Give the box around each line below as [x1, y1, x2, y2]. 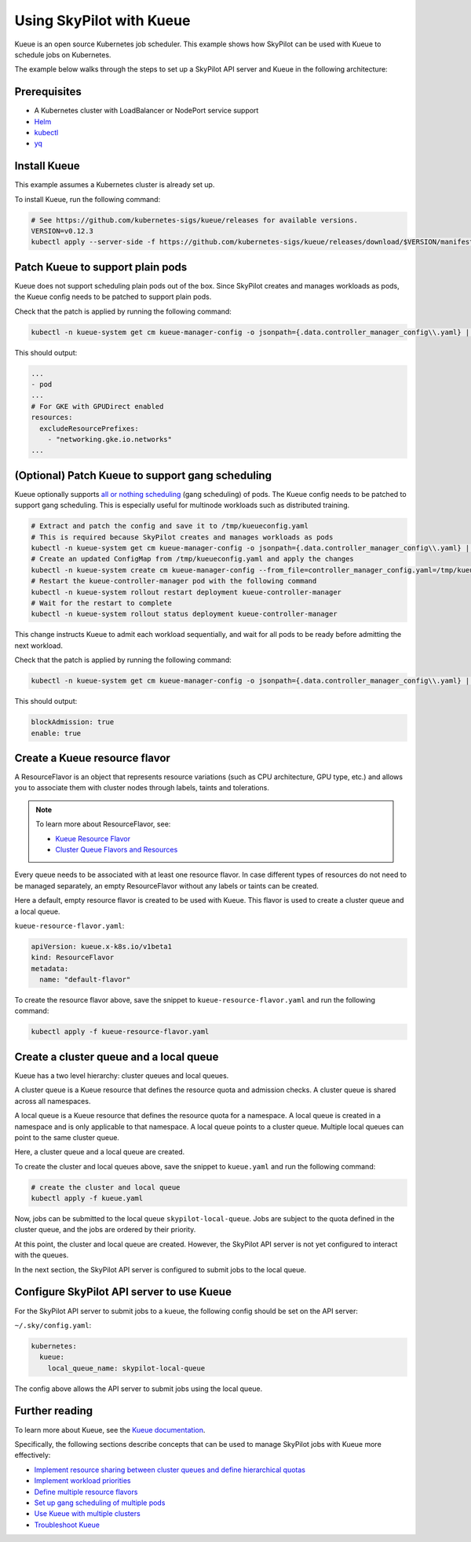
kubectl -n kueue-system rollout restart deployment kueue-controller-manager [31, 587, 341, 597]
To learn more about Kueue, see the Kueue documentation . [14, 1425, 206, 1434]
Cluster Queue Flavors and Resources [55, 845, 178, 854]
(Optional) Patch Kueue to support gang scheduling [14, 469, 272, 482]
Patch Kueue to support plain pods [14, 260, 188, 274]
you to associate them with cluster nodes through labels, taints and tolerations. [14, 783, 270, 793]
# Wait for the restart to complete [31, 598, 173, 608]
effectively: [14, 1451, 51, 1460]
